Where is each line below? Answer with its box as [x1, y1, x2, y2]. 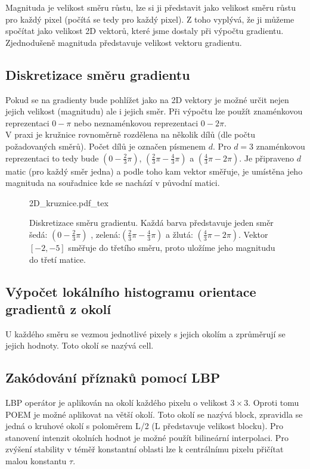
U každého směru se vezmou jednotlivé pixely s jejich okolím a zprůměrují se [5, 327, 286, 340]
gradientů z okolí [5, 299, 111, 318]
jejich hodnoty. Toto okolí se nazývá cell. [5, 339, 154, 352]
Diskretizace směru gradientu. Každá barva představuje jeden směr [29, 216, 274, 229]
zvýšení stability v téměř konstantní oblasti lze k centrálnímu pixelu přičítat [5, 443, 284, 455]
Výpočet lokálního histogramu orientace [5, 282, 256, 300]
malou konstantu [5, 455, 67, 467]
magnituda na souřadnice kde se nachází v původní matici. [5, 176, 220, 189]
